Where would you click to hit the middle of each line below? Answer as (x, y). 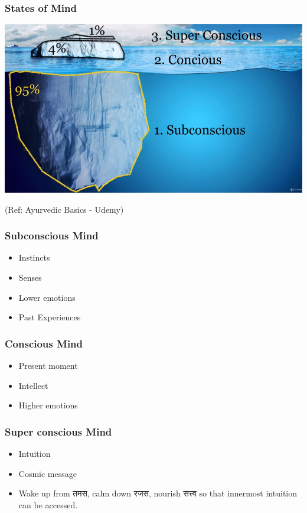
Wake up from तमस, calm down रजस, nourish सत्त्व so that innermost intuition (158, 493)
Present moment (48, 366)
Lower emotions (47, 297)
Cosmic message (48, 473)
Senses (30, 277)
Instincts (34, 257)
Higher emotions (48, 405)
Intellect (33, 385)
